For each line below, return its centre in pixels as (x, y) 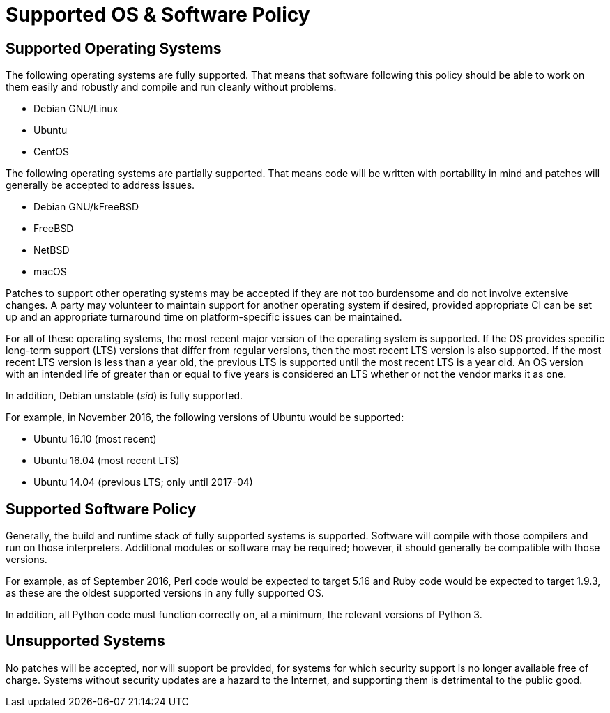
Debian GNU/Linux (76, 109)
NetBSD (52, 250)
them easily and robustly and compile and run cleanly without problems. (171, 87)
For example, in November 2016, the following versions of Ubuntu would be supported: (205, 417)
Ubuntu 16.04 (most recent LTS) (107, 461)
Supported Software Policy (101, 509)
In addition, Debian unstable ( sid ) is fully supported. (124, 396)
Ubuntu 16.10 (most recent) (95, 439)
